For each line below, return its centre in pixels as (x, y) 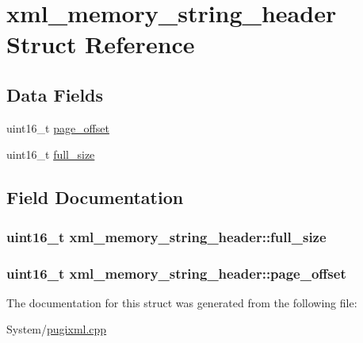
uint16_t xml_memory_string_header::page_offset (176, 273)
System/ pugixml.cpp (57, 329)
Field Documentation (95, 197)
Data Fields (55, 94)
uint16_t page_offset (58, 127)
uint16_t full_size (51, 154)
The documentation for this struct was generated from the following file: (182, 302)
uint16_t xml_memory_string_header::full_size (166, 236)
